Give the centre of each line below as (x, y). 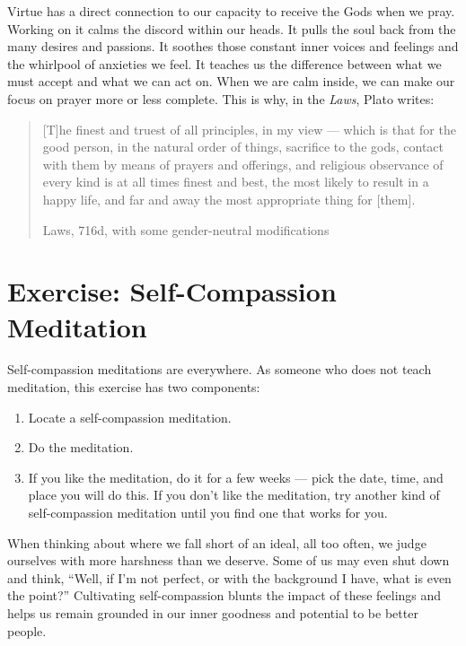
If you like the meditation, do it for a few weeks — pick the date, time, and (236, 477)
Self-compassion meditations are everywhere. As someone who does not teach (220, 369)
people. (27, 630)
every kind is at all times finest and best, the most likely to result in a (236, 182)
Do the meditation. (81, 447)
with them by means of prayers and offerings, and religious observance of (243, 164)
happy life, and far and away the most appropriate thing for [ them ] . (229, 199)
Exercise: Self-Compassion (172, 291)
